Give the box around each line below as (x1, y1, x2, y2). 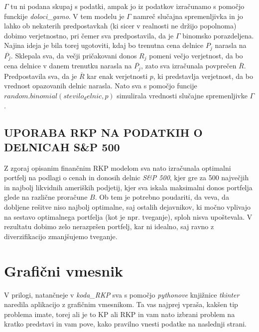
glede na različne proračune (4, 192, 88, 202)
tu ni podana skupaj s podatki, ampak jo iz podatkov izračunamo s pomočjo (10, 1, 245, 11)
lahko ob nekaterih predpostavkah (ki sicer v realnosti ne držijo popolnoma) (4, 20, 237, 31)
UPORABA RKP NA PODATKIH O (4, 124, 203, 140)
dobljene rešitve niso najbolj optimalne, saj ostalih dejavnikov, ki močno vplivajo (4, 202, 251, 212)
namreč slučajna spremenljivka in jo (133, 10, 243, 21)
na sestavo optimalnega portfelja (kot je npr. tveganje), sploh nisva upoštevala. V (4, 211, 253, 222)
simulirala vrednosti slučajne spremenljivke (117, 90, 248, 100)
